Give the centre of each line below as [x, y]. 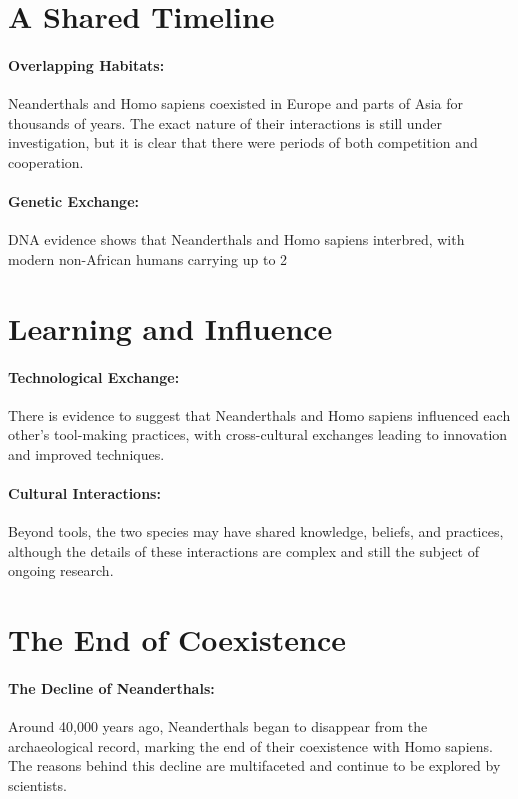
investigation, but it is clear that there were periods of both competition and [243, 142]
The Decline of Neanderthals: [111, 688]
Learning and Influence [170, 327]
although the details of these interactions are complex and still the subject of [244, 550]
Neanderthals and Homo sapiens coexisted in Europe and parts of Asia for [236, 103]
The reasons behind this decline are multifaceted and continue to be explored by [254, 765]
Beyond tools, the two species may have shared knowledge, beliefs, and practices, [256, 531]
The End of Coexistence [177, 639]
